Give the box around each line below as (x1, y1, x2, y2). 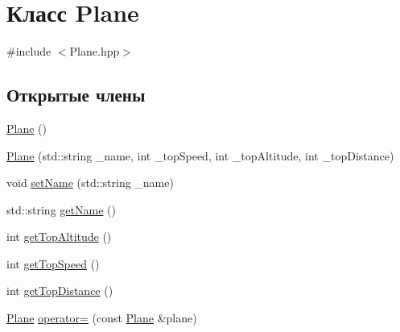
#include (6, 43, 52, 60)
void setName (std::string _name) (6, 174, 174, 191)
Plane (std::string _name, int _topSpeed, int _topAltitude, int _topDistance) (6, 147, 394, 164)
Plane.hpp (69, 43, 120, 60)
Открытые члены (6, 82, 146, 107)
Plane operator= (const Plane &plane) (6, 309, 197, 326)
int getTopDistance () (6, 282, 113, 299)
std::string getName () (6, 201, 116, 218)
